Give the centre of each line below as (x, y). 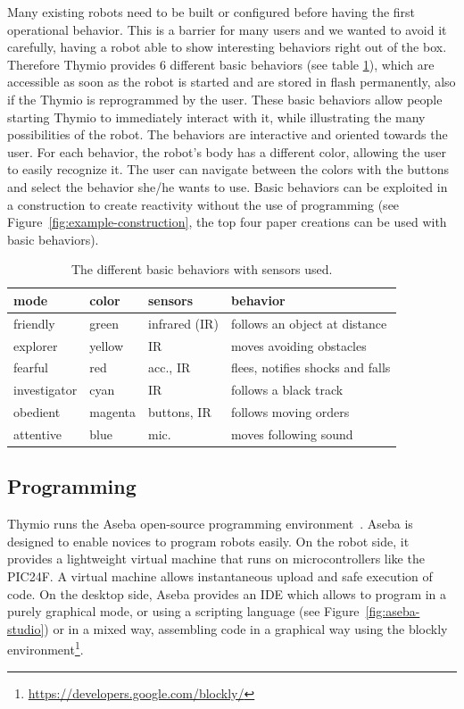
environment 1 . (46, 648)
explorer (36, 345)
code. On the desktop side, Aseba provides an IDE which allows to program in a (227, 593)
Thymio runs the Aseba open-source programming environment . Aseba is (210, 524)
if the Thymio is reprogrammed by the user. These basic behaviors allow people (225, 99)
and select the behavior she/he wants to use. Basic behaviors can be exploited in (228, 186)
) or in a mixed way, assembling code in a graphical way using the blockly (246, 628)
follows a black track (287, 390)
